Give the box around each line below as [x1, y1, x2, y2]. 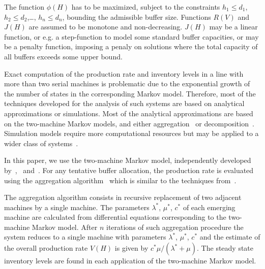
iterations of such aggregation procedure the [106, 221, 244, 232]
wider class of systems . [4, 138, 78, 148]
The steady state [201, 243, 254, 253]
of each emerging [183, 201, 235, 212]
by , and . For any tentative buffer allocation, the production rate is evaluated [4, 164, 254, 175]
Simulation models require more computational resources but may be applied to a [4, 128, 259, 139]
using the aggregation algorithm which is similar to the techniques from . [4, 175, 237, 185]
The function [4, 2, 44, 12]
